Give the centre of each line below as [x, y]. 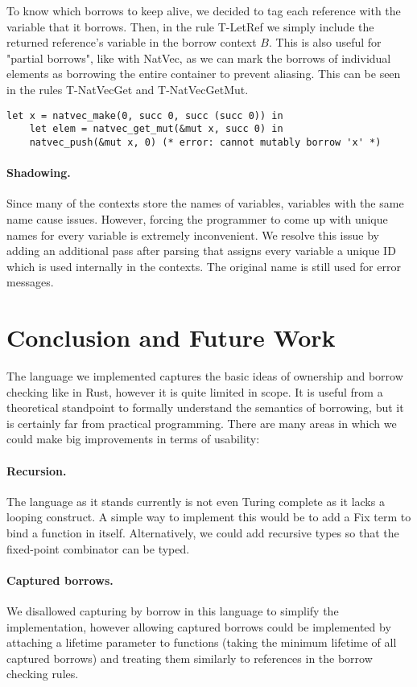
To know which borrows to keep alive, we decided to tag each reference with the [204, 10]
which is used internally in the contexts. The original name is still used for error [204, 266]
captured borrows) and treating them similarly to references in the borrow [190, 658]
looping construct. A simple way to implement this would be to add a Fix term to [209, 517]
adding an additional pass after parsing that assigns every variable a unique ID [201, 251]
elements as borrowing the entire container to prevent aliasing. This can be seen [204, 74]
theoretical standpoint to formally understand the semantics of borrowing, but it [205, 407]
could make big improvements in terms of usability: [133, 439]
